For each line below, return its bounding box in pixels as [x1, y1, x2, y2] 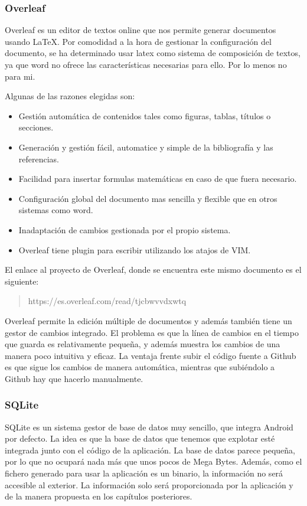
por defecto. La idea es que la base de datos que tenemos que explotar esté [5, 432, 275, 445]
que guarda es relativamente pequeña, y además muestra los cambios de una [5, 338, 280, 350]
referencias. [18, 152, 60, 165]
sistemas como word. [18, 204, 93, 216]
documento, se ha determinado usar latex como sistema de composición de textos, [5, 47, 301, 59]
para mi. [5, 70, 35, 82]
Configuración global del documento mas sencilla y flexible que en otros [18, 192, 277, 204]
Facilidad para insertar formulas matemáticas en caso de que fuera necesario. [18, 172, 297, 185]
